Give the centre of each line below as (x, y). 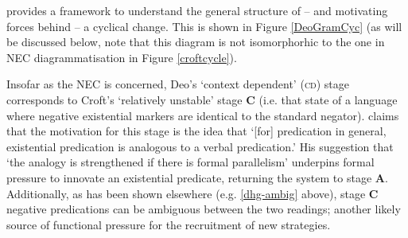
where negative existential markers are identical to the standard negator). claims (203, 115)
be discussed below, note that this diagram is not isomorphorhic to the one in (196, 42)
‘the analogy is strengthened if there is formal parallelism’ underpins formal (190, 162)
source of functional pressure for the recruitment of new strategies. (169, 224)
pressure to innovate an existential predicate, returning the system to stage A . (197, 177)
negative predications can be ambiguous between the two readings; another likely (204, 209)
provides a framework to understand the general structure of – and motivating (197, 10)
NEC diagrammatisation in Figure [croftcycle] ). (122, 57)
